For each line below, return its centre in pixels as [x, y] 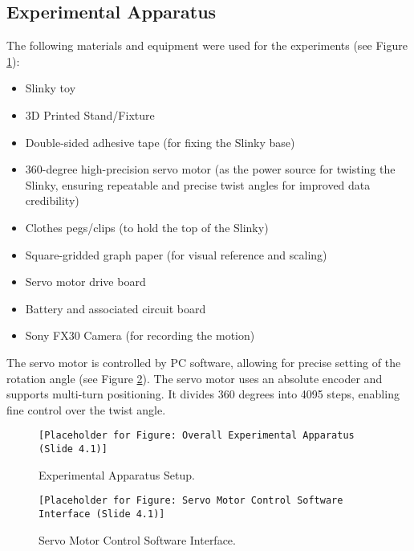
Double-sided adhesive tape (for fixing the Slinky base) [160, 142]
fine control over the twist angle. [86, 409]
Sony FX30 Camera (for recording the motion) [140, 335]
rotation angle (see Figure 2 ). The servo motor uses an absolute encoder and [195, 378]
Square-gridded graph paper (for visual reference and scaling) [176, 254]
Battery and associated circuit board [116, 308]
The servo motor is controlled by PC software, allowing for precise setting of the [204, 362]
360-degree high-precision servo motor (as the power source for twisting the [210, 169]
